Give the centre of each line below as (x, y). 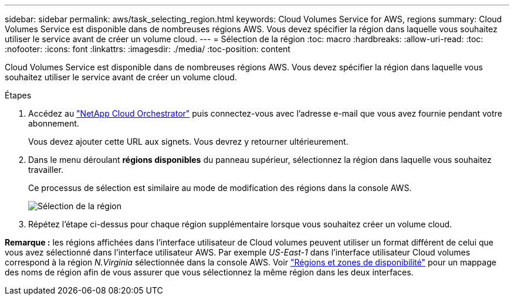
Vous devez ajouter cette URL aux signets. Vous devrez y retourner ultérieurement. (188, 142)
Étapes (18, 95)
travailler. (46, 170)
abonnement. (54, 123)
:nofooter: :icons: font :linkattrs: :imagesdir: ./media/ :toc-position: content (148, 49)
